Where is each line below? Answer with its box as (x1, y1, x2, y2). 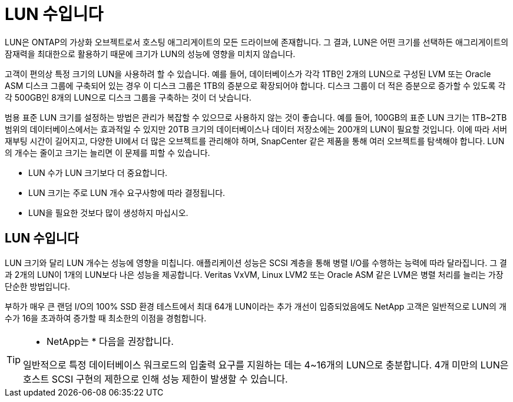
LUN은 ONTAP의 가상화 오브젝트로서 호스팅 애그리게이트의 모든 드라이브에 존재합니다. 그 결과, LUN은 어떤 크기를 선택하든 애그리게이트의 (5, 36, 509, 47)
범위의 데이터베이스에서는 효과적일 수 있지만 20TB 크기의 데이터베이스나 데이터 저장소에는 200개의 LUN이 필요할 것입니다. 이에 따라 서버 (5, 124, 508, 134)
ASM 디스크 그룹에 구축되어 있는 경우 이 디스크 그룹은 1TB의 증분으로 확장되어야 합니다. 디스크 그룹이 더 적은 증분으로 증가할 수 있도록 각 (5, 80, 506, 91)
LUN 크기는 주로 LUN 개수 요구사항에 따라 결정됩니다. (28, 187, 226, 198)
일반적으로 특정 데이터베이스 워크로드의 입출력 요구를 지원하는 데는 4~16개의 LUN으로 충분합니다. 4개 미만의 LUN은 (23, 358, 509, 371)
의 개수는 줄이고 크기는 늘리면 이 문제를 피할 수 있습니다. (5, 147, 210, 158)
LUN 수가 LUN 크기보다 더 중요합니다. (28, 167, 168, 178)
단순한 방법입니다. (5, 281, 71, 291)
